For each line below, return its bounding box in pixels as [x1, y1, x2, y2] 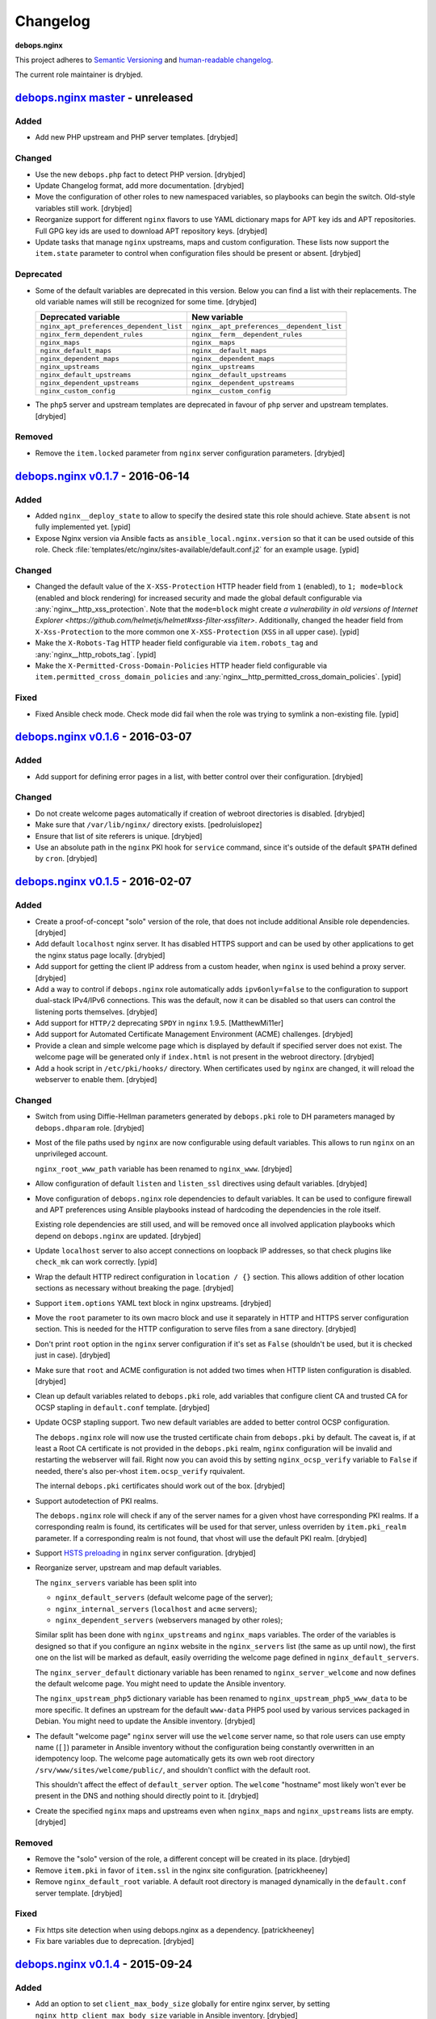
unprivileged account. [35, 1149, 108, 1159]
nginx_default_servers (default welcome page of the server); [55, 1593, 274, 1602]
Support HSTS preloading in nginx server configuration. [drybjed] [35, 1548, 256, 1558]
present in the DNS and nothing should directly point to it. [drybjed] [35, 1791, 259, 1801]
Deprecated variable [40, 312, 120, 323]
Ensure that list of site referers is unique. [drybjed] [35, 831, 203, 841]
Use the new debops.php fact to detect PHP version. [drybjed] [35, 170, 246, 179]
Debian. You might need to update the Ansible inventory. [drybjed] [35, 1716, 256, 1726]
